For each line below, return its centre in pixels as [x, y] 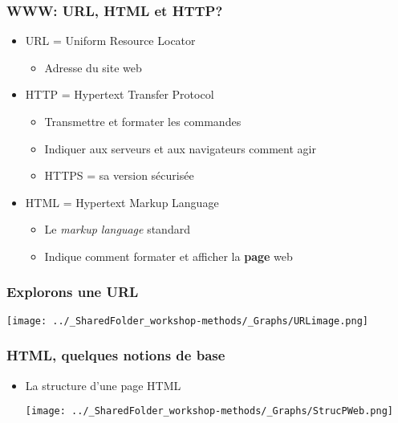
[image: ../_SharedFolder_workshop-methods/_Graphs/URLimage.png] [188, 321]
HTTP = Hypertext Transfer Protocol [120, 94]
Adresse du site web [93, 67]
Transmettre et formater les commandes [143, 121]
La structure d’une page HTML [103, 385]
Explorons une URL [73, 292]
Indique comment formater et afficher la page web [169, 256]
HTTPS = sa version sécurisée [119, 175]
